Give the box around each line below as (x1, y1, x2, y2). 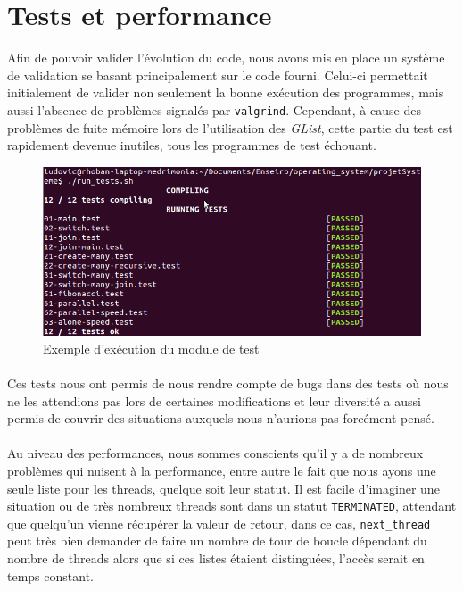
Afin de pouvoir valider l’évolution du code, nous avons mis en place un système (7, 48, 445, 67)
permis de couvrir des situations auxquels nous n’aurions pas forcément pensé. (7, 409, 434, 428)
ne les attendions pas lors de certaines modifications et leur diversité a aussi (7, 391, 421, 410)
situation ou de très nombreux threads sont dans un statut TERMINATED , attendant (7, 496, 457, 515)
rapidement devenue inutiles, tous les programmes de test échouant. (7, 136, 376, 154)
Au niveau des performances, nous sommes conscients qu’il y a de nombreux (7, 444, 424, 462)
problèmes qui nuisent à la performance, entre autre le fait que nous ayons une (7, 461, 436, 479)
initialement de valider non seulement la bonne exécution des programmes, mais (7, 83, 444, 102)
